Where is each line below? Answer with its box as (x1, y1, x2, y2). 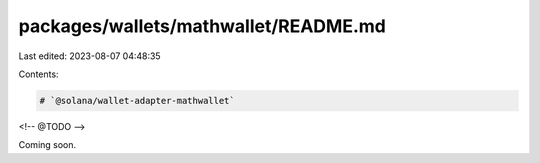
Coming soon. (18, 139, 77, 151)
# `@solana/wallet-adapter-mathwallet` (39, 95, 235, 106)
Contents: (18, 68, 59, 80)
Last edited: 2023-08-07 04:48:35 (18, 50, 161, 62)
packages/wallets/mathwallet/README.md (18, 15, 387, 37)
